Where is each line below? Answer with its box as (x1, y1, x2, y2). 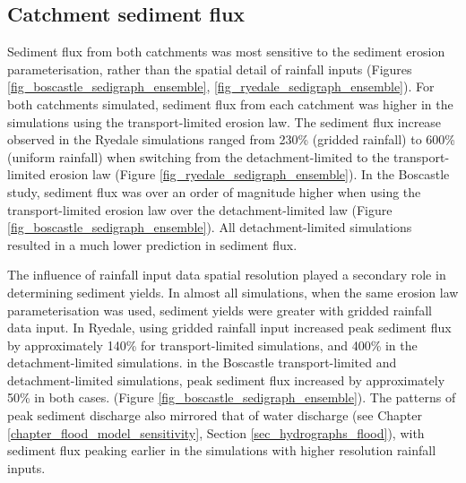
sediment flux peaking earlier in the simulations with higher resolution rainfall (7, 441, 436, 460)
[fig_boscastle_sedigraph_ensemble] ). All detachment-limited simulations (7, 218, 412, 237)
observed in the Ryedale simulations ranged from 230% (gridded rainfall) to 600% (7, 130, 455, 149)
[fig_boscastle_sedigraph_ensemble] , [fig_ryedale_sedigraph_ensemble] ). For (7, 77, 435, 96)
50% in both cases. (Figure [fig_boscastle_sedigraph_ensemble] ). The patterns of (7, 388, 456, 407)
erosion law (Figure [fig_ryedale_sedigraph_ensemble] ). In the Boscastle (49, 165, 450, 184)
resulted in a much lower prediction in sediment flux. (7, 235, 298, 254)
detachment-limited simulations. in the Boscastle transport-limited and (7, 353, 397, 372)
